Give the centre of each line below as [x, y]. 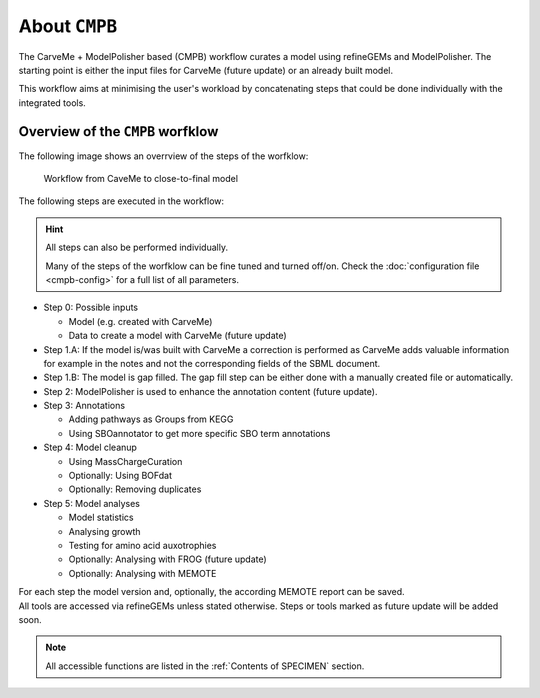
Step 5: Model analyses [91, 503]
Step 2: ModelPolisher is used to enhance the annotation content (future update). [210, 391]
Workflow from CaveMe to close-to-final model [141, 179]
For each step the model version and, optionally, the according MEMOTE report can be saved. [211, 592]
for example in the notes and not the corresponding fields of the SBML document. [212, 363]
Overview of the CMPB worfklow [118, 131]
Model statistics [101, 517]
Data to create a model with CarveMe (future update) [177, 336]
